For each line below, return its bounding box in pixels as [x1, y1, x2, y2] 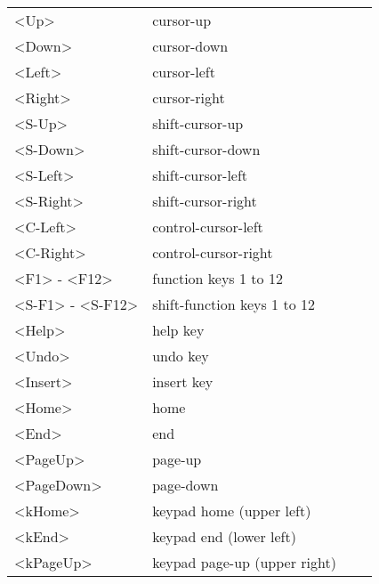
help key [152, 320, 205, 340]
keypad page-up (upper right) [152, 552, 336, 572]
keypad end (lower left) [152, 526, 296, 547]
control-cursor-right [152, 242, 273, 263]
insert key [152, 371, 214, 392]
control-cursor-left [152, 216, 263, 237]
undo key [152, 345, 209, 366]
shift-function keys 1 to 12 [152, 294, 315, 314]
